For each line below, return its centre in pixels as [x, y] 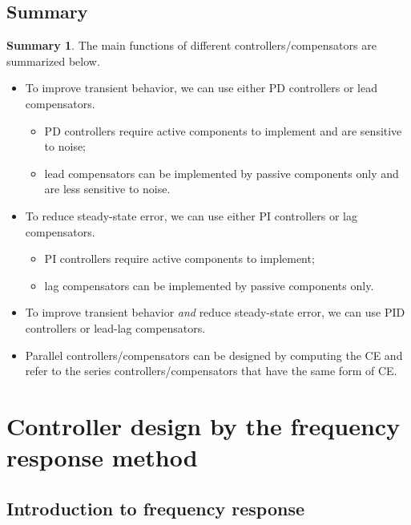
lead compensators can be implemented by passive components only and [222, 173]
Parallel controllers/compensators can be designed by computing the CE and [214, 355]
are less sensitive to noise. [107, 189]
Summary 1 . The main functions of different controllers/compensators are [191, 45]
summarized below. [53, 61]
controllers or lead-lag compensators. [115, 327]
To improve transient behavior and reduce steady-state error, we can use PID [215, 312]
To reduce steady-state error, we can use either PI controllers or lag [191, 215]
